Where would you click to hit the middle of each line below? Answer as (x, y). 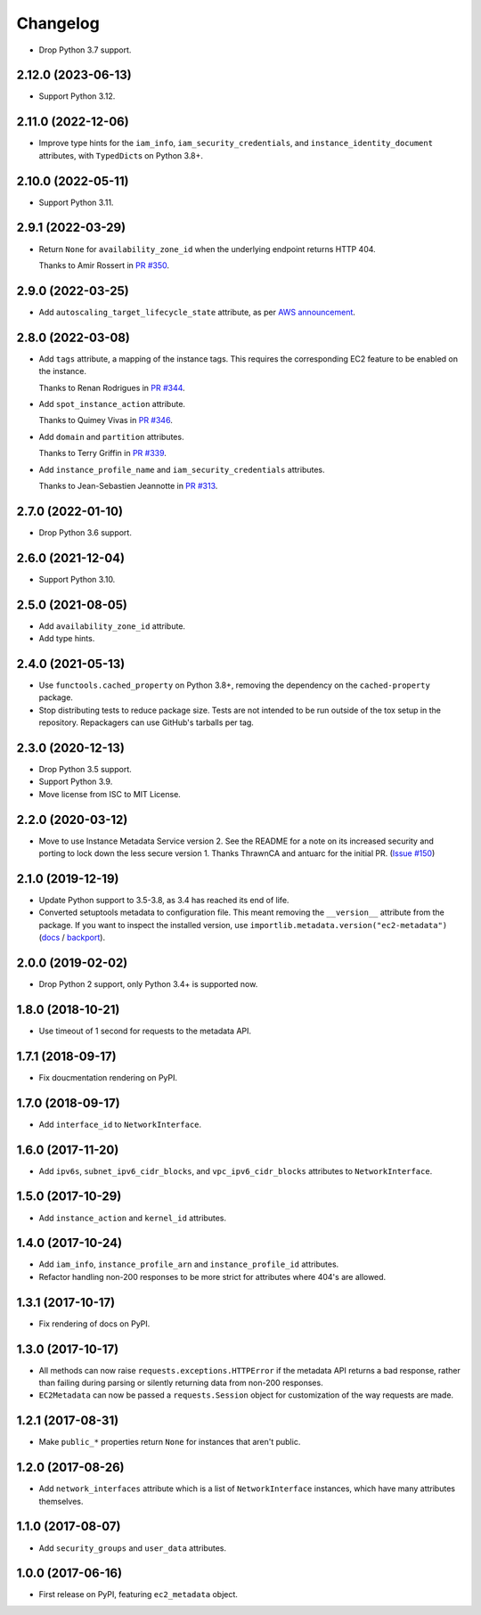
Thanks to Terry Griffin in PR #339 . (102, 453)
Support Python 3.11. (76, 202)
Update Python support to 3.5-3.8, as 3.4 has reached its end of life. (164, 900)
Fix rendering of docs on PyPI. (94, 1324)
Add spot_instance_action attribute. (112, 404)
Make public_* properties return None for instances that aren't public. (170, 1442)
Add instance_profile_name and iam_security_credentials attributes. (182, 469)
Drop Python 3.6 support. (86, 532)
